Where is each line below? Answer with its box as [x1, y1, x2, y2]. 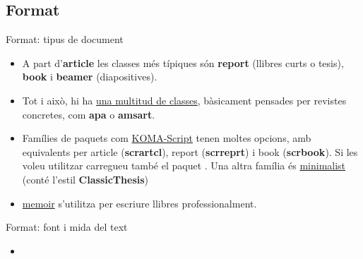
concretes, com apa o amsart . [22, 107, 155, 121]
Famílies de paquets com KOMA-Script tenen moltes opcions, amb [22, 131, 311, 145]
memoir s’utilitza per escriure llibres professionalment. [22, 195, 257, 210]
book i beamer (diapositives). [22, 69, 157, 84]
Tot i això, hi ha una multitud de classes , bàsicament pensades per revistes [22, 92, 347, 107]
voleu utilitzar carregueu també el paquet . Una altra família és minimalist [22, 158, 346, 173]
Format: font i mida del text [6, 219, 128, 234]
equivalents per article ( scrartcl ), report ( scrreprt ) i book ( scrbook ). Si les [22, 144, 358, 159]
